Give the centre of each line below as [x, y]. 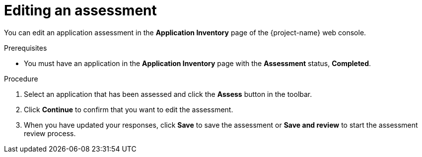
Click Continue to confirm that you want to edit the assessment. [129, 109]
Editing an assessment [80, 10]
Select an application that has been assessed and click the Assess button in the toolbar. [168, 94]
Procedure [21, 78]
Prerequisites [26, 48]
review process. [50, 133]
